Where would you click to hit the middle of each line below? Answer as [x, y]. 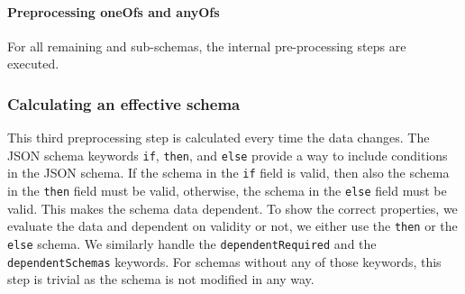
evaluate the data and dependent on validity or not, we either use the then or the [232, 226]
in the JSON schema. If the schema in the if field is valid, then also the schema [228, 173]
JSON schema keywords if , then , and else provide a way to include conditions [228, 155]
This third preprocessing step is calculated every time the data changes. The [219, 138]
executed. [33, 64]
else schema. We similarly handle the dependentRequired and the [192, 244]
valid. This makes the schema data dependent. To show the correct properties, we [232, 208]
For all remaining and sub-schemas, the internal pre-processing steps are [207, 46]
